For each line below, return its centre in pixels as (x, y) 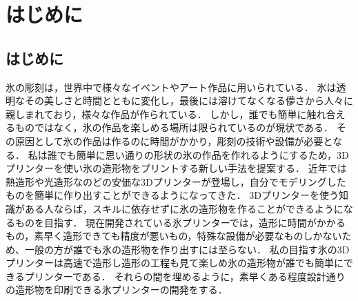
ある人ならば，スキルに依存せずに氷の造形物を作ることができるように (184, 208)
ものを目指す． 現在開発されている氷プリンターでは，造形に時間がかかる (180, 222)
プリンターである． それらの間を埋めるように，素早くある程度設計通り (185, 276)
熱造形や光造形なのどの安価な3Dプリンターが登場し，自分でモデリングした (176, 181)
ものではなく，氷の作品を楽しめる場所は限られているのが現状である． (174, 127)
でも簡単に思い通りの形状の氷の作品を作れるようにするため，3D (203, 154)
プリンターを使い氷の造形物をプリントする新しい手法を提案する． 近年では (176, 168)
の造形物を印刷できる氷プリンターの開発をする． (117, 290)
